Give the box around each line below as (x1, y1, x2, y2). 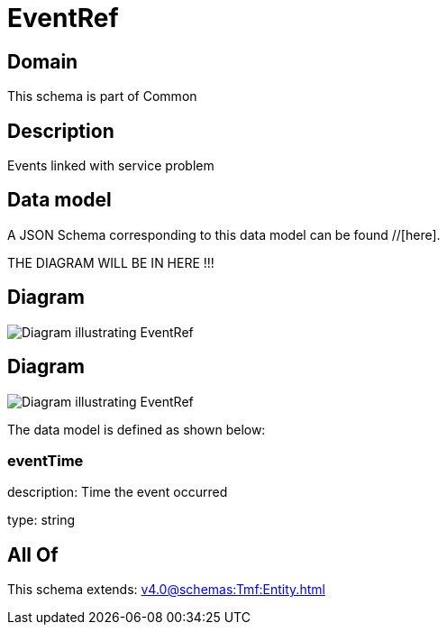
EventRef (7, 3, 119, 33)
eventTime (7, 451, 84, 470)
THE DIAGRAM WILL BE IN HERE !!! (7, 254, 214, 270)
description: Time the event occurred (7, 484, 228, 500)
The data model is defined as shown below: (7, 421, 266, 437)
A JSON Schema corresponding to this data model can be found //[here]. (7, 226, 441, 243)
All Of (7, 543, 59, 566)
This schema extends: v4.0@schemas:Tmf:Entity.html (7, 582, 325, 598)
